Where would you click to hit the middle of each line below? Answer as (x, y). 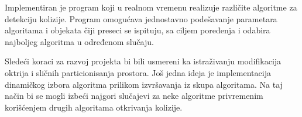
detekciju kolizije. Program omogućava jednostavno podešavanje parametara (141, 18)
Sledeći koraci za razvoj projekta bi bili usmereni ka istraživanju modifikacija (143, 61)
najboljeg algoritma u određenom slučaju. (79, 41)
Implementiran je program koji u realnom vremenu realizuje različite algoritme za (151, 7)
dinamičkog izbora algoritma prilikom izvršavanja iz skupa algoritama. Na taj (144, 84)
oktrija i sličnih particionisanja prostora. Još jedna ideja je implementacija (138, 72)
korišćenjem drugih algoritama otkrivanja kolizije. (94, 107)
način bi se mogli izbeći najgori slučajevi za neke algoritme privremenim (134, 96)
